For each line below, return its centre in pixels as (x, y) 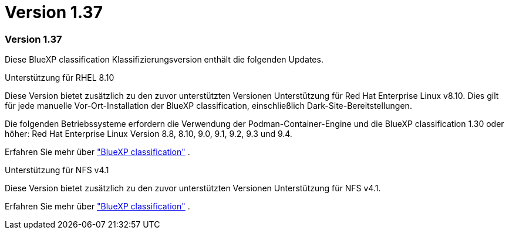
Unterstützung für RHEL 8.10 (60, 78)
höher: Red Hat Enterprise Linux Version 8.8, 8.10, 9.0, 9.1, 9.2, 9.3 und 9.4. (149, 134)
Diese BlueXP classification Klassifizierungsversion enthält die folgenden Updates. (164, 60)
